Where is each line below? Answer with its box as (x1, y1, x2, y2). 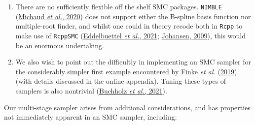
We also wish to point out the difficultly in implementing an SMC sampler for (15, 57, 251, 67)
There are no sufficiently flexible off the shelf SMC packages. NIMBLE (15, 1, 222, 11)
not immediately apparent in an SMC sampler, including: (4, 112, 177, 122)
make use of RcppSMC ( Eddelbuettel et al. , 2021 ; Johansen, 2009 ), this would (15, 30, 246, 40)
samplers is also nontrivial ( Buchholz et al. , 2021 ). (15, 85, 167, 95)
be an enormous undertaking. (15, 40, 104, 50)
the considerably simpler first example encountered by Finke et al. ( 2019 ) (15, 66, 237, 76)
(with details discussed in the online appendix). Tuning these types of (15, 76, 226, 86)
